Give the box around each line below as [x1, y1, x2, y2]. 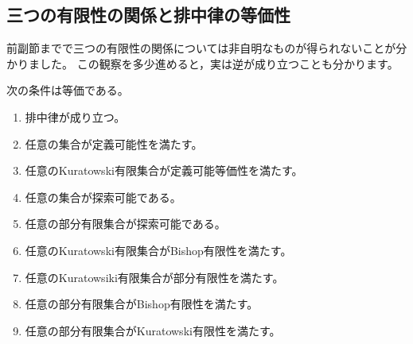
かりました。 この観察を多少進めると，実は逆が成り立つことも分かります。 [6, 55, 399, 72]
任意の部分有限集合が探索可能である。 [25, 215, 226, 232]
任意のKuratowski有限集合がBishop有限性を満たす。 [25, 242, 292, 258]
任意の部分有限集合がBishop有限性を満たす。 [25, 296, 259, 312]
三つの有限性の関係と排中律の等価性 [6, 2, 290, 27]
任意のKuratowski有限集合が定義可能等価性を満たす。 [25, 162, 303, 179]
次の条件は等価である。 [6, 82, 129, 99]
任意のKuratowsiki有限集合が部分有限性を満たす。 [25, 269, 284, 285]
